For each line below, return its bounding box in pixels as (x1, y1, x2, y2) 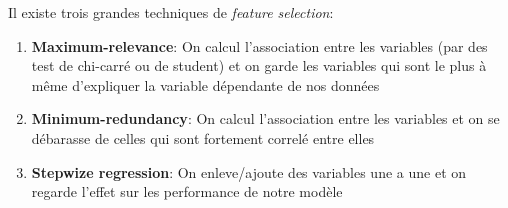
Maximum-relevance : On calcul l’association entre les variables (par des (31, 35, 488, 56)
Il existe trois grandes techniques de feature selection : (8, 2, 334, 22)
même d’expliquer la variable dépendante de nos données (31, 74, 380, 95)
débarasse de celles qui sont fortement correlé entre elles (31, 127, 375, 148)
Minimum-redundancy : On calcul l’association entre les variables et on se (31, 108, 500, 129)
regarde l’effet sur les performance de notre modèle (31, 181, 343, 202)
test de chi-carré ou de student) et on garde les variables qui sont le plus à (31, 55, 487, 76)
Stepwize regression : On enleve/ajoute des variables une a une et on (31, 161, 467, 182)
